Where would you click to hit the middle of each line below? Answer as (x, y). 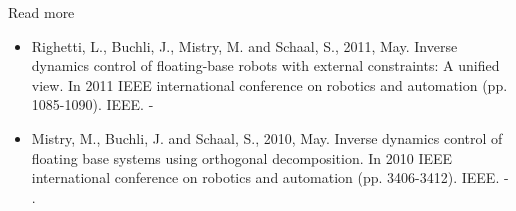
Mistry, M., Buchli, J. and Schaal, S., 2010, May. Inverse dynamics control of (267, 137)
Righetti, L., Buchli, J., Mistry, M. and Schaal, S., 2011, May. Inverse (244, 45)
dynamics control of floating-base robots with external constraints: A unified (265, 65)
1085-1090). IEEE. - (92, 104)
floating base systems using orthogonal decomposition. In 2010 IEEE (242, 157)
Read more (41, 12)
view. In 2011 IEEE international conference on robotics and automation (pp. (269, 84)
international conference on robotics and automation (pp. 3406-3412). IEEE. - (270, 177)
